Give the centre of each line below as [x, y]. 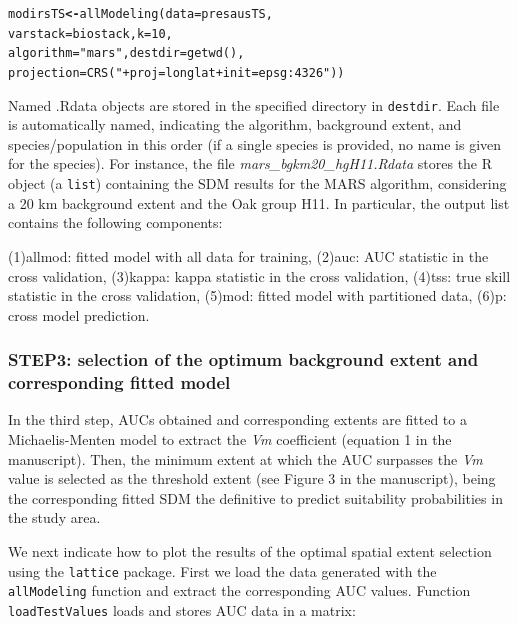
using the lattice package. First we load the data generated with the [222, 570]
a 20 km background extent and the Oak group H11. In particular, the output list [259, 202]
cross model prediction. [79, 314]
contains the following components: [115, 222]
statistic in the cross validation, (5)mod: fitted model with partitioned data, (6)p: [257, 295]
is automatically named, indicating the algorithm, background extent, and [235, 124]
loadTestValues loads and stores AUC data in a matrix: [182, 609]
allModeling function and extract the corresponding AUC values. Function [239, 590]
